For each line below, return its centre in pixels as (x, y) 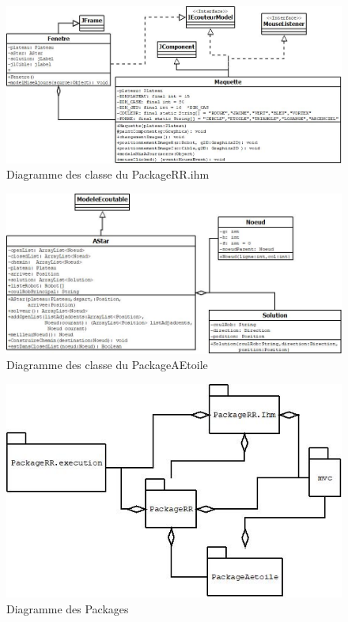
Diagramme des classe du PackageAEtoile (107, 365)
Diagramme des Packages (68, 608)
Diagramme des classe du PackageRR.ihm (108, 174)
